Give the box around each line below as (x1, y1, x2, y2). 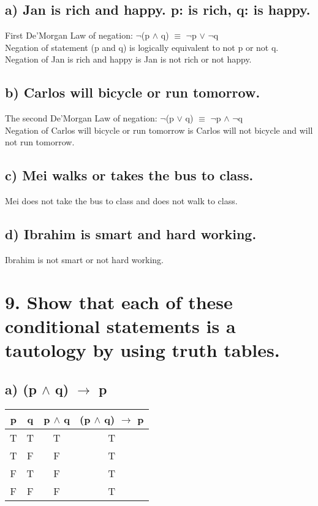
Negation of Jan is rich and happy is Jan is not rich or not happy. (5, 53, 252, 66)
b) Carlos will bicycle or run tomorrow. (5, 83, 260, 102)
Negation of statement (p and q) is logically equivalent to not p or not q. (5, 40, 279, 53)
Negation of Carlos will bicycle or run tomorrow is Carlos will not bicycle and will (5, 123, 313, 136)
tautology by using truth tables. (5, 337, 280, 362)
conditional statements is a (5, 313, 236, 338)
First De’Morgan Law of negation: (5, 29, 133, 42)
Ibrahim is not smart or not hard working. (5, 253, 164, 266)
